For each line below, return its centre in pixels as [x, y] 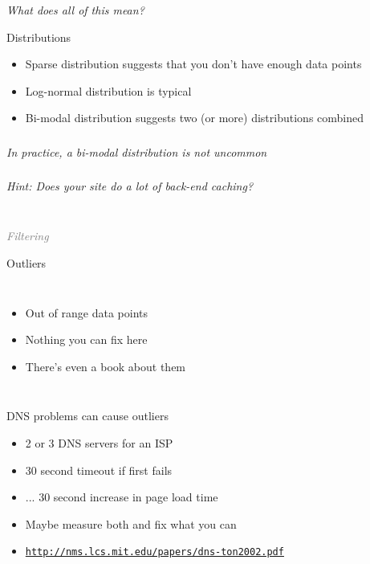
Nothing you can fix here [86, 339]
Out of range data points [86, 312]
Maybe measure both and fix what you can [131, 523]
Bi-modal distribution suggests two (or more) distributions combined [195, 118]
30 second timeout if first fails [99, 470]
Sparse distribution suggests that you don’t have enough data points [193, 64]
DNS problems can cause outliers [87, 416]
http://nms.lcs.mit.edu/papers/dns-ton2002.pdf [155, 552]
